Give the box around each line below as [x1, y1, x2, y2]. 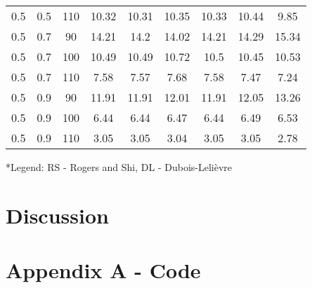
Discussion [6, 200, 109, 229]
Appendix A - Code [6, 256, 201, 284]
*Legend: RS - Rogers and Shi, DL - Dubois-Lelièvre [6, 160, 233, 174]
